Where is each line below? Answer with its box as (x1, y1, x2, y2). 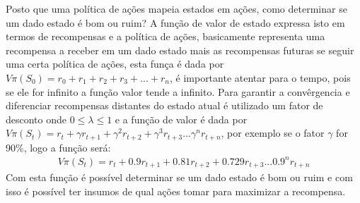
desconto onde (6, 111, 67, 126)
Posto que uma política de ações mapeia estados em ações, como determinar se (6, 1, 347, 16)
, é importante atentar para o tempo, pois (169, 70, 351, 85)
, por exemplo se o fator (221, 125, 325, 140)
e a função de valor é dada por (115, 111, 248, 126)
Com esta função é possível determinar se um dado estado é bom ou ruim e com (6, 170, 353, 185)
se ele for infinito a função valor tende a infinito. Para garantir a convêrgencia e (6, 84, 350, 99)
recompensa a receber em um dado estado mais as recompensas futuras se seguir (6, 42, 354, 57)
